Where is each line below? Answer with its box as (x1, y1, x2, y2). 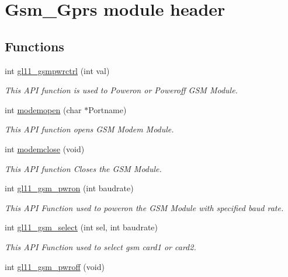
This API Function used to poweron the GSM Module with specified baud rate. (5, 201, 284, 213)
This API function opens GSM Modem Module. (5, 123, 174, 135)
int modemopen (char (5, 103, 82, 115)
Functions (5, 37, 64, 55)
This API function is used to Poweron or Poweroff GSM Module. (5, 84, 238, 96)
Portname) (88, 103, 127, 115)
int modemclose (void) (5, 142, 85, 155)
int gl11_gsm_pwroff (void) (5, 260, 105, 272)
